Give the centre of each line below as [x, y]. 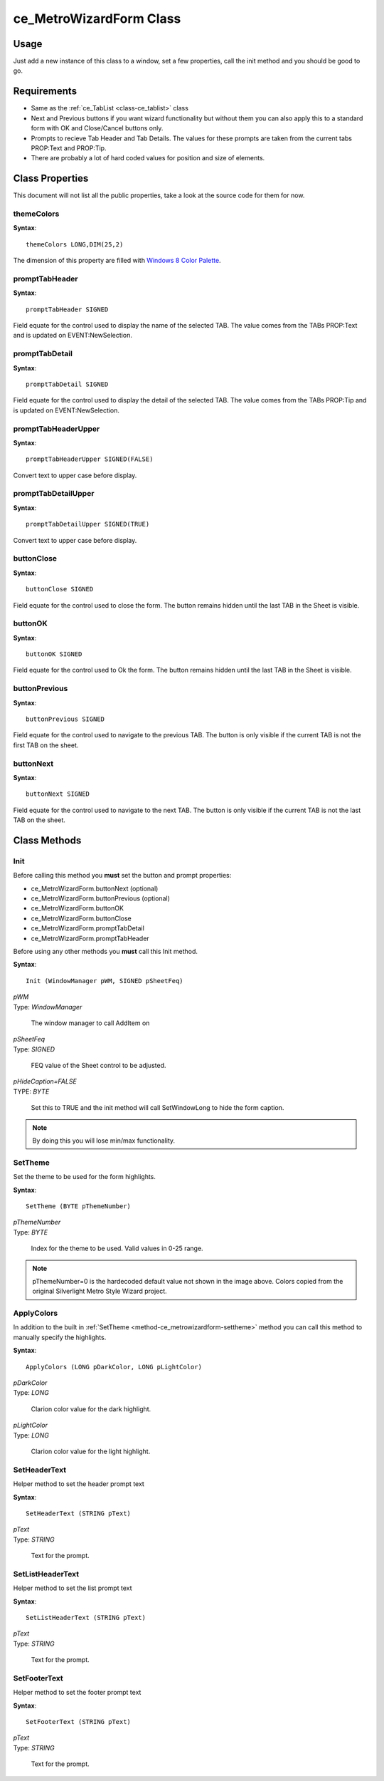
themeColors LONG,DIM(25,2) [75, 244]
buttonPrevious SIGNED [65, 719]
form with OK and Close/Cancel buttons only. [97, 128]
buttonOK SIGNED [54, 654]
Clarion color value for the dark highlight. [91, 1409]
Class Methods [47, 840]
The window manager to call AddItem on [90, 1023]
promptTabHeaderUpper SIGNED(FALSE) [90, 459]
